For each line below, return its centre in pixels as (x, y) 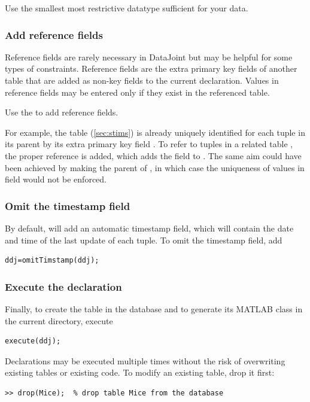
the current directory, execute (59, 320)
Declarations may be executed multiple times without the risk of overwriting (145, 360)
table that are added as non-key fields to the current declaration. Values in (142, 80)
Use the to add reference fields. (62, 112)
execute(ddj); (33, 341)
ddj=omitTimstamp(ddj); (52, 261)
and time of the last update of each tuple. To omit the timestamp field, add (144, 240)
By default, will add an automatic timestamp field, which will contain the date (149, 228)
